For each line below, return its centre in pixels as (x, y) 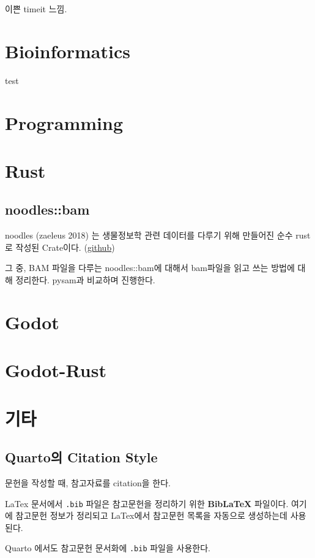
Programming (64, 122)
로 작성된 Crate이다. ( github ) (60, 247)
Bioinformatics (68, 51)
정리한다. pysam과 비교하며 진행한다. (85, 280)
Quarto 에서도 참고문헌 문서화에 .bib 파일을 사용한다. (108, 548)
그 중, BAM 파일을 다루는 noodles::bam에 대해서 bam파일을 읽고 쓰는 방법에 (150, 268)
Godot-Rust (56, 370)
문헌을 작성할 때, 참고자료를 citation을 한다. (88, 482)
